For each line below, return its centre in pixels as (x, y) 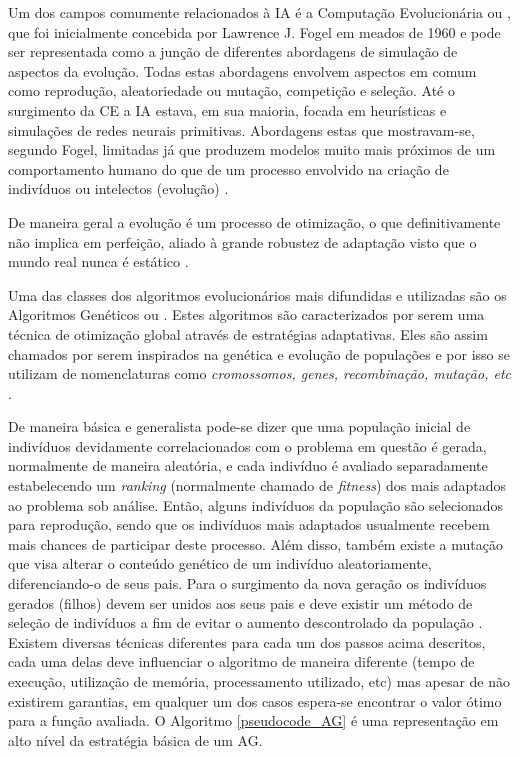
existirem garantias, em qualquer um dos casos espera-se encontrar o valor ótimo (255, 700)
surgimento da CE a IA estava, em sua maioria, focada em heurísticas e (227, 109)
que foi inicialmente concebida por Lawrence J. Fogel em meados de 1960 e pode (254, 31)
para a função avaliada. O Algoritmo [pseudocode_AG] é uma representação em (253, 720)
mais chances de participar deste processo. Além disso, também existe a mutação (255, 543)
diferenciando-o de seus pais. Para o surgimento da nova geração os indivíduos (247, 583)
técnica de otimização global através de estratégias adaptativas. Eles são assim (248, 333)
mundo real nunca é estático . (98, 261)
